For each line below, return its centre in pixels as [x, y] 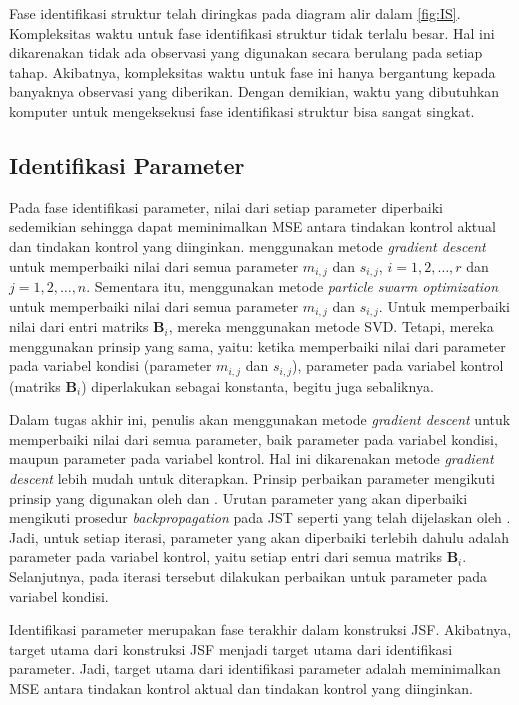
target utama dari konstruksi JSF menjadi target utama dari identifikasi [231, 648]
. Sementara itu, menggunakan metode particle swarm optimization [292, 286]
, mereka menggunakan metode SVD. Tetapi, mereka [331, 326]
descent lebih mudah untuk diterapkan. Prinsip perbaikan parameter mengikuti [252, 478]
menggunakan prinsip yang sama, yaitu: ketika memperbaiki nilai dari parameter [257, 345]
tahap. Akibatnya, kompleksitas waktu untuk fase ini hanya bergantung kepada [252, 71]
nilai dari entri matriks [79, 326]
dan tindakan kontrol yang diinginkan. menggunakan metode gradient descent [247, 245]
